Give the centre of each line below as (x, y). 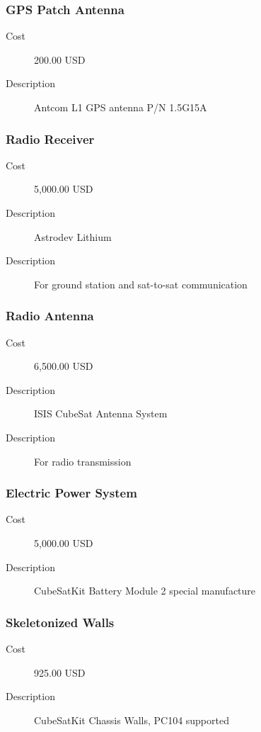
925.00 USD (60, 672)
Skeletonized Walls (60, 622)
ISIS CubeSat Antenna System (101, 413)
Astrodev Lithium (73, 236)
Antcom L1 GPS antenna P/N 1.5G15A (121, 107)
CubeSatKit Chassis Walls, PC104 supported (132, 720)
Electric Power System (71, 493)
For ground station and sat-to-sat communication (141, 284)
